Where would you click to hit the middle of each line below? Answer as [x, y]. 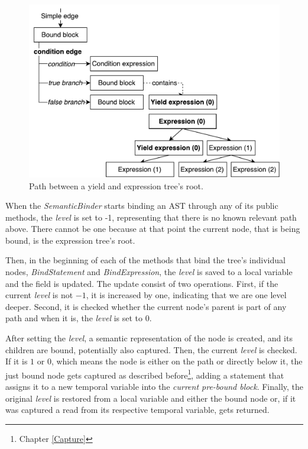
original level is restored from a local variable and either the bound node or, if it [151, 398]
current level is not [39, 295]
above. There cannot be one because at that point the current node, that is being [153, 229]
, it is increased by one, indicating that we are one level [186, 295]
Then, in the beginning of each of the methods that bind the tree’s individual [145, 260]
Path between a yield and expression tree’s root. [116, 185]
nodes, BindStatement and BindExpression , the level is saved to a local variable [149, 272]
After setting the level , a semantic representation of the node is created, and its [149, 338]
